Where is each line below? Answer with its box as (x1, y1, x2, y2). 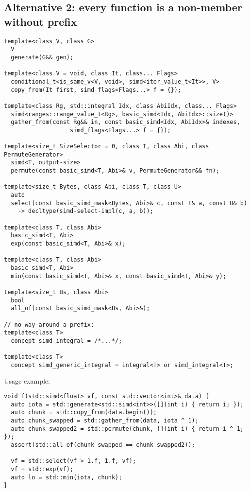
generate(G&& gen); (11, 53, 74, 61)
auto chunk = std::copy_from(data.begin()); (11, 409, 157, 416)
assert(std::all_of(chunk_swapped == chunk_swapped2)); (11, 441, 195, 449)
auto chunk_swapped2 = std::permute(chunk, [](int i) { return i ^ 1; (11, 425, 244, 432)
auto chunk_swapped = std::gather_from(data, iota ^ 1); (11, 417, 199, 424)
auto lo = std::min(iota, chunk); (11, 474, 122, 481)
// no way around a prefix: (4, 321, 95, 328)
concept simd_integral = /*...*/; (11, 337, 122, 344)
